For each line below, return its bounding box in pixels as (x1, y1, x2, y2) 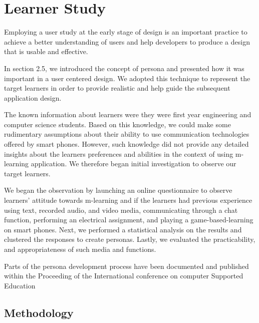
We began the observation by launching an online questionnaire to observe (4, 185, 232, 195)
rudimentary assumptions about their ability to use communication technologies (4, 129, 249, 139)
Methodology (4, 304, 74, 320)
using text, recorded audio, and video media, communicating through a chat (4, 204, 238, 215)
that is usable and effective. (4, 46, 88, 57)
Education (4, 280, 36, 290)
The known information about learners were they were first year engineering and (4, 109, 251, 120)
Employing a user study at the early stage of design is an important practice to (4, 27, 247, 37)
